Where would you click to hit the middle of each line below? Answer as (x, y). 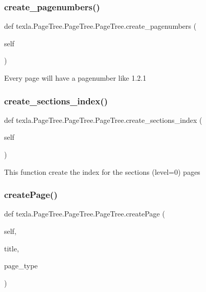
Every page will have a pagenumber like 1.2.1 (75, 78)
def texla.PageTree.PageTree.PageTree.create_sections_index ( (103, 120)
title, (12, 248)
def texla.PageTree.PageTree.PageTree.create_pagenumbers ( (100, 26)
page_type (21, 266)
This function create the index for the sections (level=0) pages (102, 171)
